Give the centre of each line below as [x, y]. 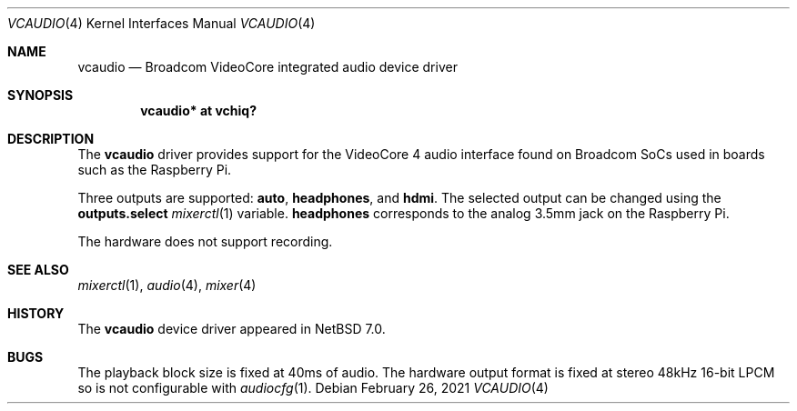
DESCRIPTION [51, 139]
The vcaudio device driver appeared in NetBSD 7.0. [232, 329]
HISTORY [36, 313]
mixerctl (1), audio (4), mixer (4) [167, 285]
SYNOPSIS [40, 95]
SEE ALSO [38, 270]
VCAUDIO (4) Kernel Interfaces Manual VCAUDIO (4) [161, 23]
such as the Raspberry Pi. [155, 170]
